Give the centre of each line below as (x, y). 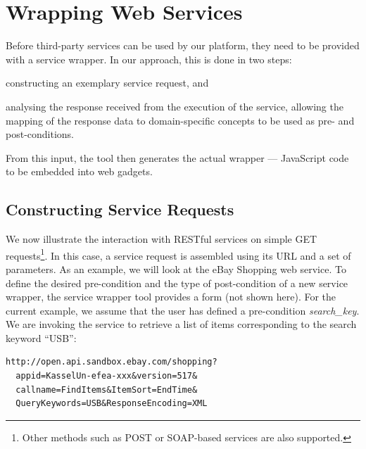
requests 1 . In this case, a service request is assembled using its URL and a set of (178, 254)
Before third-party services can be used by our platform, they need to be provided (183, 45)
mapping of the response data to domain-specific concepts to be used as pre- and (180, 120)
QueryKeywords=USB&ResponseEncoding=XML (112, 404)
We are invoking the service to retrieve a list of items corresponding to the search (181, 324)
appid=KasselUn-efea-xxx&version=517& (107, 376)
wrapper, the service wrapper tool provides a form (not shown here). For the (171, 297)
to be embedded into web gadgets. (79, 171)
